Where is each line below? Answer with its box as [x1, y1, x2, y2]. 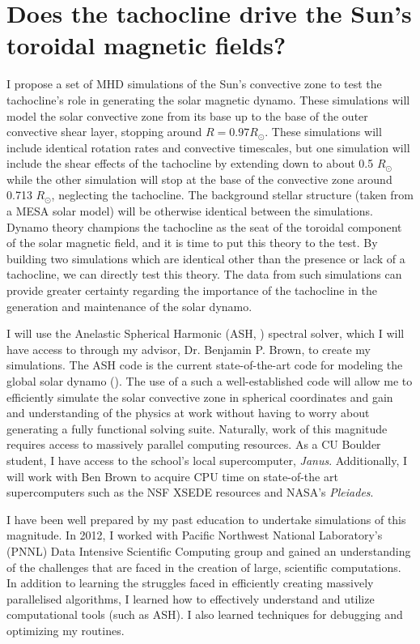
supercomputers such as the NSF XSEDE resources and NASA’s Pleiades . [6, 484, 374, 501]
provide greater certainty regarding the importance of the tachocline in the [6, 282, 378, 299]
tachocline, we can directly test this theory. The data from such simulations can [6, 266, 402, 283]
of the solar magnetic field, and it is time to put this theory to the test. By [6, 234, 378, 251]
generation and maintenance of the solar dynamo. [6, 297, 252, 314]
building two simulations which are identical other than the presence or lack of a [6, 249, 405, 267]
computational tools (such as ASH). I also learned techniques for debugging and [6, 606, 403, 623]
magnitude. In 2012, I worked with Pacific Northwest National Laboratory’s [6, 527, 383, 544]
